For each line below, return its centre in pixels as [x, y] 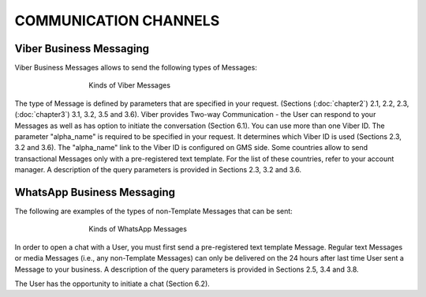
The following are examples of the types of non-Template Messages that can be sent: [154, 211]
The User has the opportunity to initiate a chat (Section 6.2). [112, 284]
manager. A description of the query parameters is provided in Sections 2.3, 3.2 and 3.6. [158, 170]
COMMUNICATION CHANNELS [117, 21]
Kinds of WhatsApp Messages [138, 229]
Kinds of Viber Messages [130, 85]
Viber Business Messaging [82, 49]
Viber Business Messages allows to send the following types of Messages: [136, 68]
